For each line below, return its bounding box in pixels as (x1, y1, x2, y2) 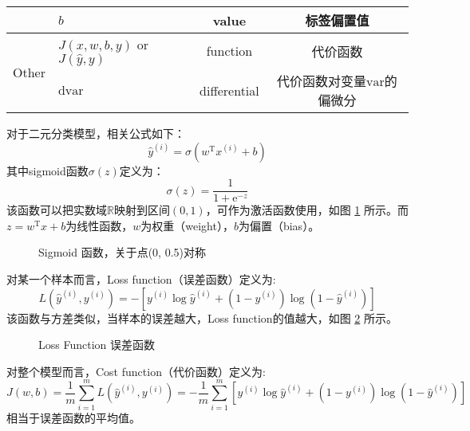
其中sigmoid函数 (6, 162, 89, 178)
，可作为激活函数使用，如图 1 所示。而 (205, 202, 409, 218)
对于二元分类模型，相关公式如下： (6, 125, 185, 141)
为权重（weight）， (140, 217, 234, 233)
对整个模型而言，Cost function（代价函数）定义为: (6, 362, 266, 379)
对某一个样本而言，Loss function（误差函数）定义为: (6, 271, 276, 288)
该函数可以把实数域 (6, 202, 107, 218)
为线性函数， (65, 217, 133, 233)
